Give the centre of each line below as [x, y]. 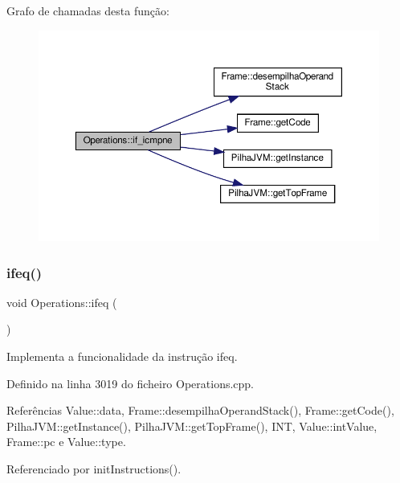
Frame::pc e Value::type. [66, 442]
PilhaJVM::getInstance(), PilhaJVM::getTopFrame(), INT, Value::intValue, [192, 426]
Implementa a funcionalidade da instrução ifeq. [122, 356]
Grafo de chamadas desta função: [88, 10]
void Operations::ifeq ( [62, 302]
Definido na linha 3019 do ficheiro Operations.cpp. [131, 383]
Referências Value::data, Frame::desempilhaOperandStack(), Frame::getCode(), [200, 410]
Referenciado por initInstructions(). [94, 468]
